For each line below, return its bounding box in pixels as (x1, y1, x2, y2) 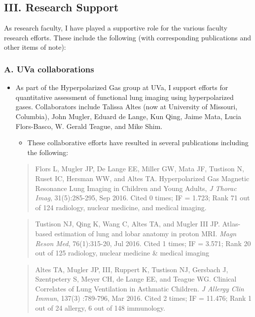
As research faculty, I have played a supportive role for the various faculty (4, 23, 227, 33)
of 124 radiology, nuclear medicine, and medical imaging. (35, 202, 207, 212)
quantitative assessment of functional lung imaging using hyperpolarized (15, 92, 234, 102)
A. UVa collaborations (4, 63, 94, 75)
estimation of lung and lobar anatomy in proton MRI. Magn (54, 228, 237, 238)
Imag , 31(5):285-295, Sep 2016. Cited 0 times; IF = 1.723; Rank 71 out (35, 192, 250, 203)
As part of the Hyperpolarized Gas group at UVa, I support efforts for (15, 82, 228, 93)
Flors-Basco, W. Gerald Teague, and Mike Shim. (15, 121, 163, 131)
